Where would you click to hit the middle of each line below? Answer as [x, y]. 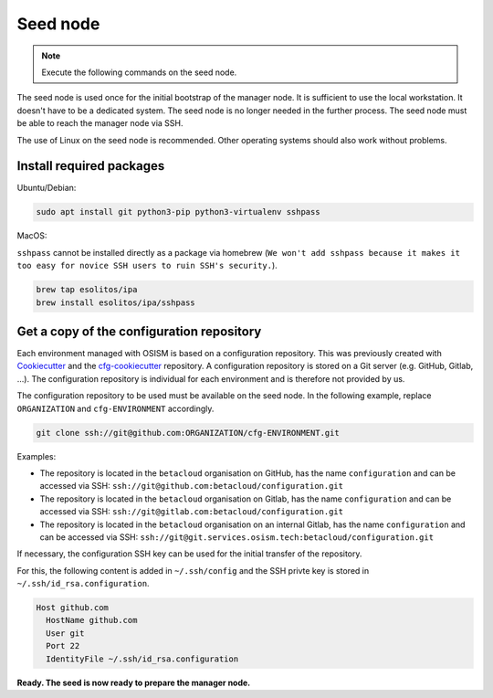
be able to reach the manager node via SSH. [100, 123]
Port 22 [63, 646]
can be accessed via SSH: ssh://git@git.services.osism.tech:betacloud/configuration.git [236, 537]
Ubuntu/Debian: [47, 188]
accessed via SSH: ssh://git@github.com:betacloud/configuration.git [192, 486]
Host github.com [73, 608]
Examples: [37, 456]
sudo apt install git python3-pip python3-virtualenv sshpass [178, 212]
